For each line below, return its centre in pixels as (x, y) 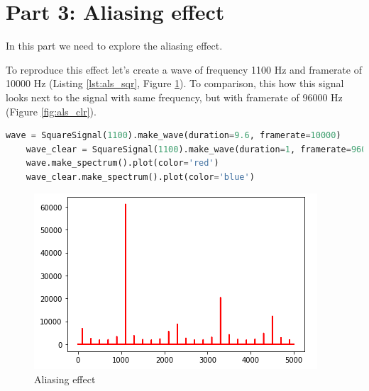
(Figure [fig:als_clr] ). (51, 111)
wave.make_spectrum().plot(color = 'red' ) (122, 163)
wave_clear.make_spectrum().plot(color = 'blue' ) (140, 177)
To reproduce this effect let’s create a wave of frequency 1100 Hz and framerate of (184, 69)
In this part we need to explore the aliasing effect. (114, 46)
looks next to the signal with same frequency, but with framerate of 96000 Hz (174, 97)
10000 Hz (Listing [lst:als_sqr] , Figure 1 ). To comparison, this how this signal (175, 83)
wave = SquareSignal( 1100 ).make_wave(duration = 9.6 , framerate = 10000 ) (174, 136)
